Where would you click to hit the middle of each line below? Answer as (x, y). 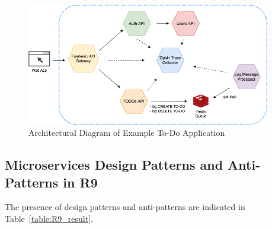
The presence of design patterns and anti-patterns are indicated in (125, 207)
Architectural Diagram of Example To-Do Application (127, 133)
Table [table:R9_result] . (49, 219)
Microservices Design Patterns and (114, 165)
